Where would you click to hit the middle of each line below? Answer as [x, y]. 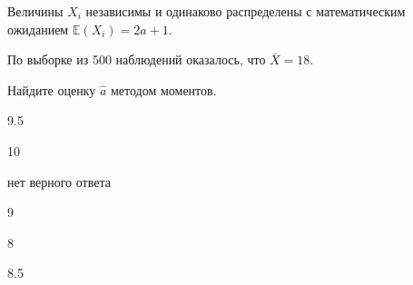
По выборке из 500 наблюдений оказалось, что [137, 59]
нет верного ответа [59, 181]
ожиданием [38, 29]
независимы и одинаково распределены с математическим [246, 11]
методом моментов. [163, 89]
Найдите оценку [52, 89]
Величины [35, 11]
